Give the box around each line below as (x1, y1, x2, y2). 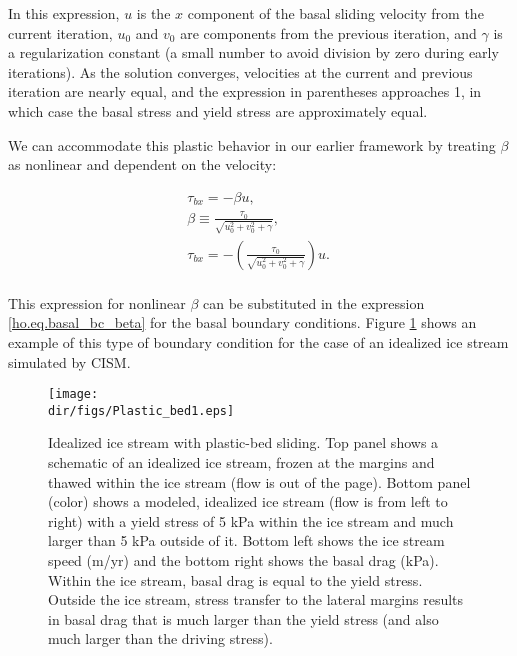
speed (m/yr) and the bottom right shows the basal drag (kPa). (48, 550, 439, 570)
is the (136, 3, 171, 23)
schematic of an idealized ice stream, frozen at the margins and (48, 452, 435, 473)
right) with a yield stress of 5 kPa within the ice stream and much (48, 510, 454, 531)
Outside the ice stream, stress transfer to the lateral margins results (48, 589, 464, 610)
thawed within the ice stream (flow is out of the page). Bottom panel (48, 471, 471, 492)
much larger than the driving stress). (48, 628, 273, 649)
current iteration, (8, 22, 113, 43)
